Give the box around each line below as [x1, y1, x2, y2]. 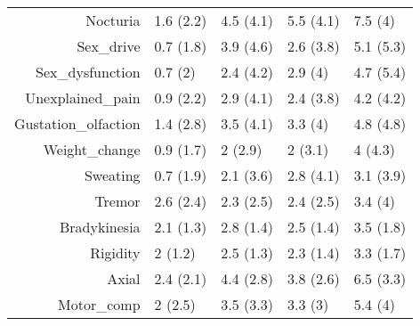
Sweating [84, 165, 141, 185]
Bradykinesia [59, 216, 141, 237]
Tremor [94, 191, 141, 211]
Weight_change [43, 139, 141, 159]
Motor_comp [58, 294, 141, 314]
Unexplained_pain [25, 87, 141, 108]
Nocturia [85, 10, 141, 30]
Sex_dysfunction [36, 61, 141, 82]
